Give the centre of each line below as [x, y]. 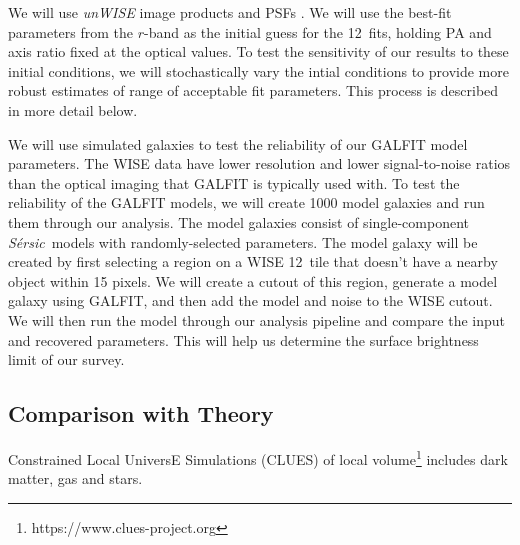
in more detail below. [73, 109]
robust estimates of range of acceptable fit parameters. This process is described [253, 90]
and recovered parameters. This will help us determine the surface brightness [243, 339]
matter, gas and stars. [75, 478]
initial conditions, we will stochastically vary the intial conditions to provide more [258, 70]
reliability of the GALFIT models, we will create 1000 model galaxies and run [246, 202]
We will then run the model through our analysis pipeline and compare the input [256, 319]
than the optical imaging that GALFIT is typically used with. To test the [234, 182]
